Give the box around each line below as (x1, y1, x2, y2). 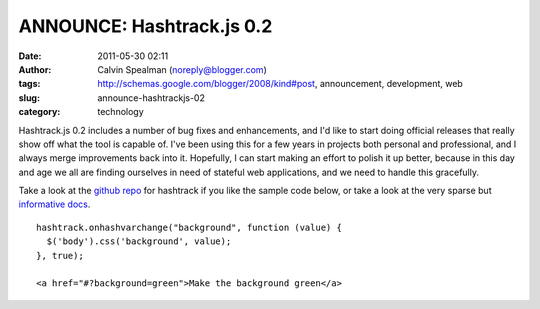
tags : (18, 78, 41, 90)
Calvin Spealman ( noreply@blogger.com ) (97, 63, 267, 75)
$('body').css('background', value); (46, 236, 232, 247)
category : (18, 106, 61, 118)
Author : (18, 63, 52, 75)
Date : (18, 50, 42, 62)
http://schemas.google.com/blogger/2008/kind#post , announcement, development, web (97, 78, 464, 90)
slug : (18, 91, 40, 104)
